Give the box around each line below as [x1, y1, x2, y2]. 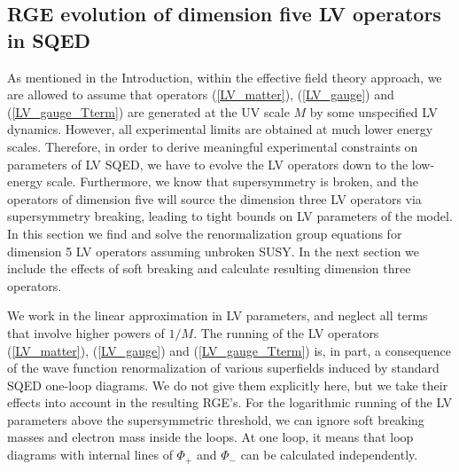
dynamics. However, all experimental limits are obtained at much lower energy [7, 120, 433, 138]
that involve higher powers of [7, 323, 165, 342]
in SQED [7, 26, 91, 53]
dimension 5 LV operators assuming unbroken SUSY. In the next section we [7, 241, 420, 260]
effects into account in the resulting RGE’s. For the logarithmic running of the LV [7, 393, 453, 412]
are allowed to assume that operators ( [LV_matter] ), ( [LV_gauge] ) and [7, 85, 394, 104]
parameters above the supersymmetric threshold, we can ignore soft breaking [7, 410, 424, 429]
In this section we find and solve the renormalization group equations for [7, 224, 402, 242]
